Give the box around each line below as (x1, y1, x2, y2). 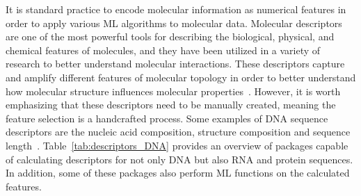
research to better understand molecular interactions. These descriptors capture (6, 56, 345, 71)
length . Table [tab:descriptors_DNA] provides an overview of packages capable (6, 138, 348, 152)
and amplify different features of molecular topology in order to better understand (6, 70, 356, 84)
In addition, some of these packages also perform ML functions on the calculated (6, 165, 350, 180)
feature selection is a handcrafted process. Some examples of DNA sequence (6, 111, 328, 125)
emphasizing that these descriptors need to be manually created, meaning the (6, 97, 336, 112)
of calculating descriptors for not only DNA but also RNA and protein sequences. (6, 152, 353, 166)
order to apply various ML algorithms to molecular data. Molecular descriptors (6, 15, 342, 30)
